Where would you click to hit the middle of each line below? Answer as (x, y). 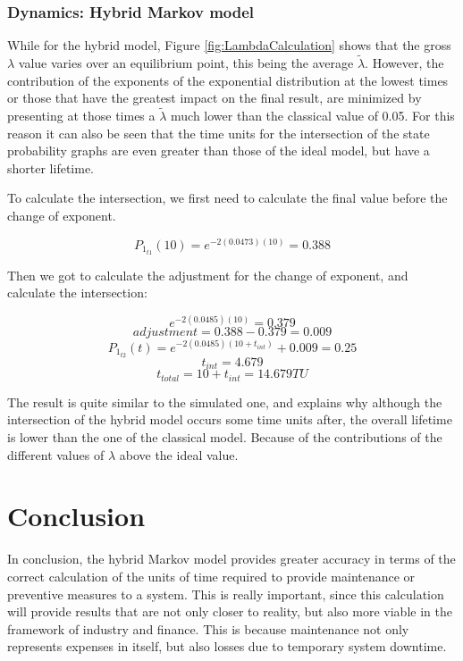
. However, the (404, 63)
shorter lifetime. (51, 167)
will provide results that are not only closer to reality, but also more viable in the (230, 611)
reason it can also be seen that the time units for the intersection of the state (219, 133)
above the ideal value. (179, 454)
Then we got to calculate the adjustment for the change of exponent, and (208, 275)
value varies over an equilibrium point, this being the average (186, 63)
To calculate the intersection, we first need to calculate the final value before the (227, 198)
